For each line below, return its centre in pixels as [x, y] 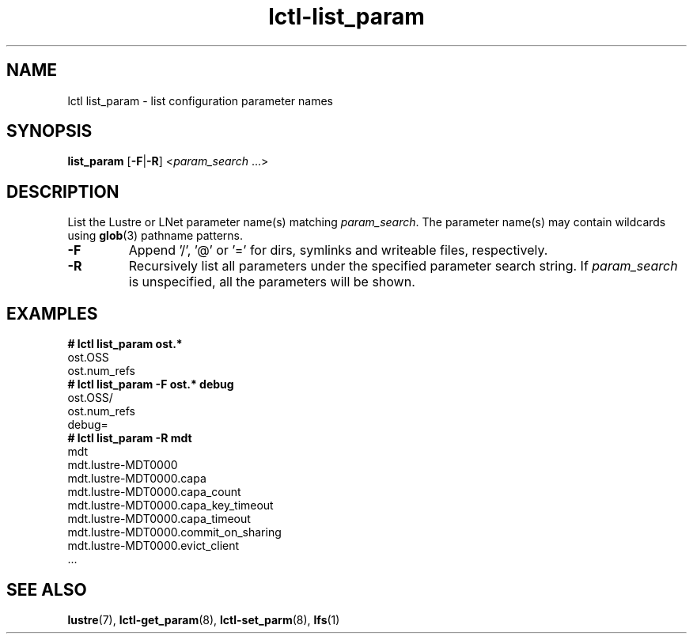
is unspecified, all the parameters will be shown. [272, 282]
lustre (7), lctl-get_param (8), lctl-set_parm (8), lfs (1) [204, 619]
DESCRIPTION [63, 191]
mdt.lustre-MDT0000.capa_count [154, 492]
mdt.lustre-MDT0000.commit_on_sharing [174, 532]
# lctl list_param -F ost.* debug [151, 384]
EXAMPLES [52, 313]
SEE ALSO [47, 589]
